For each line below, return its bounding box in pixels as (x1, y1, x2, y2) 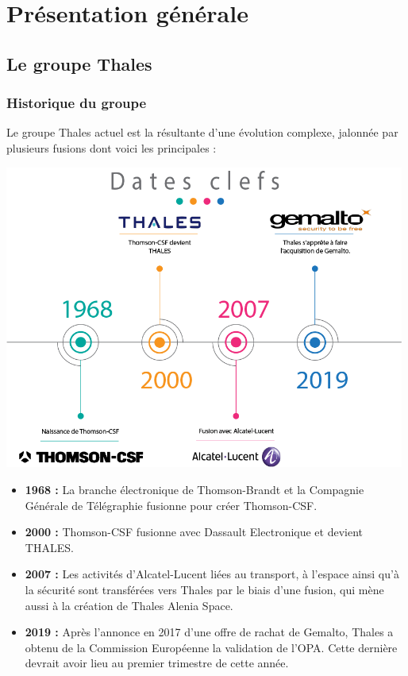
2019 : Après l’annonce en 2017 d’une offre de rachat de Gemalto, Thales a (25, 624, 394, 640)
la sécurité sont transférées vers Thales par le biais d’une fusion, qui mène (25, 581, 384, 598)
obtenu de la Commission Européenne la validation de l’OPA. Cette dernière (25, 639, 398, 655)
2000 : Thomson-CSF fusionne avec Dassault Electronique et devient (25, 523, 364, 540)
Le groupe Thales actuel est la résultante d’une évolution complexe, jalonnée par (6, 124, 398, 141)
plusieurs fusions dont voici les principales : (6, 139, 217, 156)
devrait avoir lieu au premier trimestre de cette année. (25, 655, 289, 671)
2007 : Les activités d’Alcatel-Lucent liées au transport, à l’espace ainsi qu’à (25, 566, 399, 582)
